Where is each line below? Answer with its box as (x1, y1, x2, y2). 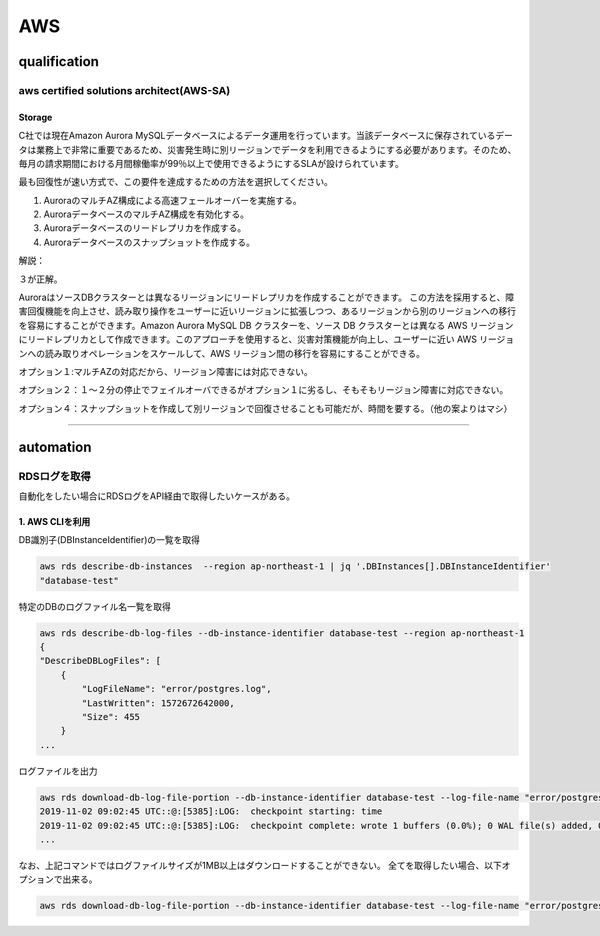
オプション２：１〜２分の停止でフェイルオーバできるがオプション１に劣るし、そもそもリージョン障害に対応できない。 (18, 384, 509, 396)
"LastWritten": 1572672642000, (81, 697, 235, 709)
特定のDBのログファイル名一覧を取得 (18, 600, 172, 612)
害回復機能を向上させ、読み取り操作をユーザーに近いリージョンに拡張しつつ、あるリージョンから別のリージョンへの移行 (18, 305, 517, 317)
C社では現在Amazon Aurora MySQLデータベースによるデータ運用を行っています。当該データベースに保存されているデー (18, 130, 514, 142)
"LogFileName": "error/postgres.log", (81, 683, 272, 695)
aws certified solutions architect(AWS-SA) (18, 83, 231, 97)
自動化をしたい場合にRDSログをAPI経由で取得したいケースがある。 (18, 490, 295, 502)
